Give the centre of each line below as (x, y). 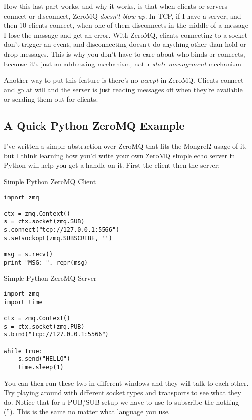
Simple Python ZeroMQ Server (50, 278)
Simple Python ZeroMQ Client (50, 181)
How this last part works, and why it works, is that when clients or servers (115, 6)
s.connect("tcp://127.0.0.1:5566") (62, 230)
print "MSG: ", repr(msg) (46, 262)
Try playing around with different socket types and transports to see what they (123, 392)
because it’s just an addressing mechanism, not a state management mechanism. (124, 63)
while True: (23, 351)
